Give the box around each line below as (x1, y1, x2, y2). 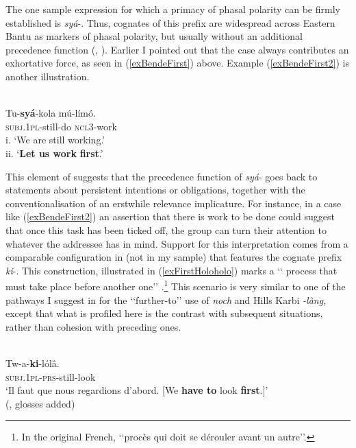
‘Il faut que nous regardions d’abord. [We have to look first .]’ (5, 383, 268, 397)
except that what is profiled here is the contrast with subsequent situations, (5, 306, 323, 320)
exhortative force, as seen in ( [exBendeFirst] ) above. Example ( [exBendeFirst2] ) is (5, 56, 350, 70)
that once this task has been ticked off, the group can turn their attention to (5, 222, 327, 237)
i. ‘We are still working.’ (5, 132, 105, 147)
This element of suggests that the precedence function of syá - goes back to (5, 169, 318, 183)
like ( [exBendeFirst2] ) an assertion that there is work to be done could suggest (5, 209, 335, 224)
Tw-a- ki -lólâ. (5, 355, 60, 370)
